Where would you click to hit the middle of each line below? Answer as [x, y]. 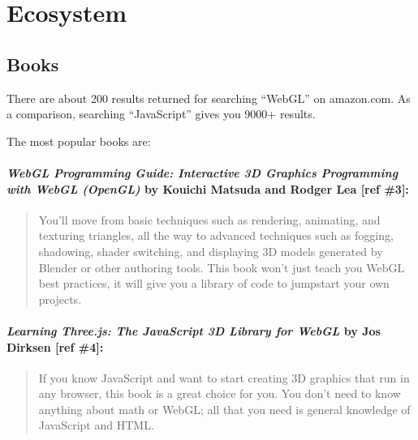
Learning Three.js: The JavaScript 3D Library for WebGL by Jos [194, 330]
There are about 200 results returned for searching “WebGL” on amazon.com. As [209, 98]
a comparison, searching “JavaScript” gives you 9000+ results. [161, 114]
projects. [60, 299]
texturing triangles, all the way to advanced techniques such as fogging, [216, 235]
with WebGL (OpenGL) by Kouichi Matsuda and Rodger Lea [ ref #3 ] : [208, 188]
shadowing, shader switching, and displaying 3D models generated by [211, 251]
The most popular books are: [79, 141]
